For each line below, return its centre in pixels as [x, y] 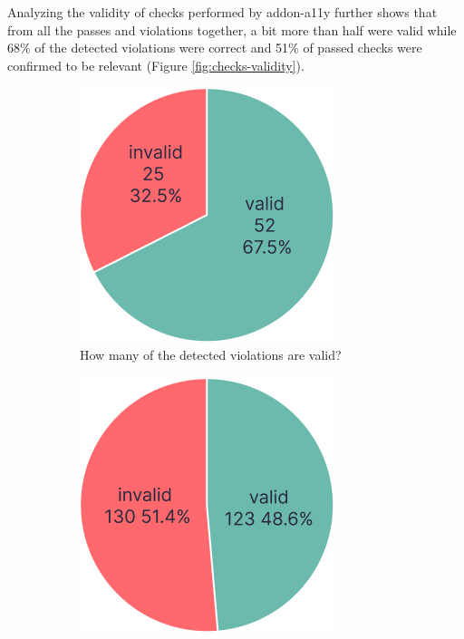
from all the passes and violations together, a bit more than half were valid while [232, 29]
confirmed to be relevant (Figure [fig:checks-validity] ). [156, 65]
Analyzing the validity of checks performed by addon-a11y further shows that [222, 12]
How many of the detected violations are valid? [211, 354]
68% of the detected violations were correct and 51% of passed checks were [215, 48]
